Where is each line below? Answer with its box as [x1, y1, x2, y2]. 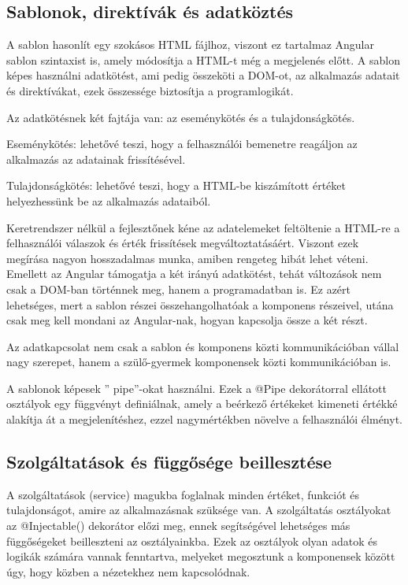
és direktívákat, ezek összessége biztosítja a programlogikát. [6, 82, 294, 98]
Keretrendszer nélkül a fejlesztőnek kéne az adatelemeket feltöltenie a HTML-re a [6, 219, 400, 235]
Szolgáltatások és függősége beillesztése [6, 450, 332, 474]
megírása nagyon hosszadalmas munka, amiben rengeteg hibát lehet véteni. [6, 250, 369, 266]
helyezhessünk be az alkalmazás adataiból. [6, 192, 211, 209]
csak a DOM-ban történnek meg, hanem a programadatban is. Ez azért [6, 280, 351, 297]
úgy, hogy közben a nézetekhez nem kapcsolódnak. [6, 563, 250, 579]
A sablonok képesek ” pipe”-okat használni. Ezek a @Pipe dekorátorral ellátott [6, 380, 387, 396]
